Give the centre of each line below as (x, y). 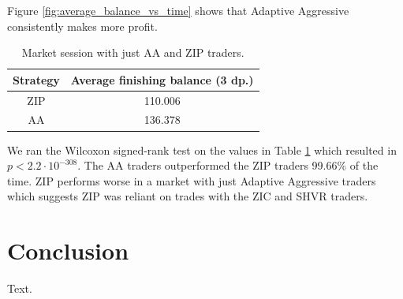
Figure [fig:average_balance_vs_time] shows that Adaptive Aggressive (178, 10)
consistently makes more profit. (82, 26)
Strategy (36, 79)
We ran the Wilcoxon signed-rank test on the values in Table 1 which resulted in (202, 149)
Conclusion (68, 250)
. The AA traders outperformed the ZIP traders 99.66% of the (228, 165)
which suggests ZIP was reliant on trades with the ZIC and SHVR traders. (188, 196)
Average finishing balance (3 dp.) (162, 79)
